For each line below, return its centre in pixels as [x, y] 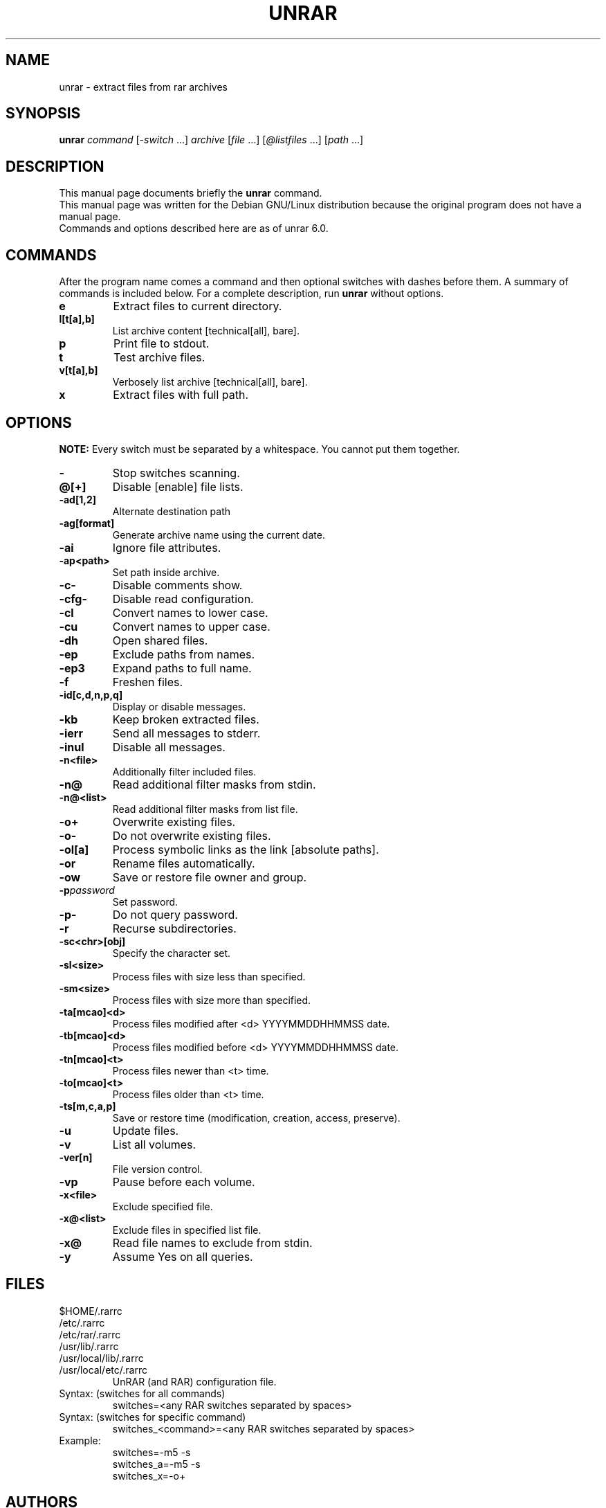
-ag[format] [87, 523]
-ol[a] [74, 849]
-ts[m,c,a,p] [88, 1106]
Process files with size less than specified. [209, 976]
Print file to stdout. [161, 344]
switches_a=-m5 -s [156, 1464]
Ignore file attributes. [167, 547]
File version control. [157, 1169]
